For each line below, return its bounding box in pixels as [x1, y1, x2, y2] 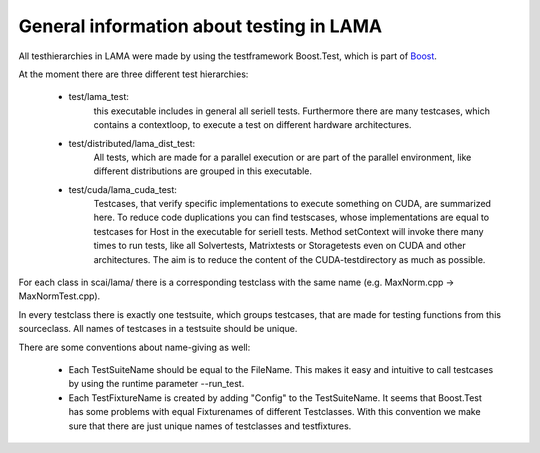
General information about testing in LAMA [18, 15, 383, 37]
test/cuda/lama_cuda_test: [68, 183, 177, 195]
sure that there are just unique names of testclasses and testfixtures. [68, 420, 352, 432]
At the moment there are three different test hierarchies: [18, 68, 249, 80]
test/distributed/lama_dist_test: [68, 137, 196, 149]
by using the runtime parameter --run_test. [68, 378, 245, 390]
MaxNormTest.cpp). [18, 290, 101, 302]
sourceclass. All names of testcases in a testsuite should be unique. [18, 323, 298, 335]
